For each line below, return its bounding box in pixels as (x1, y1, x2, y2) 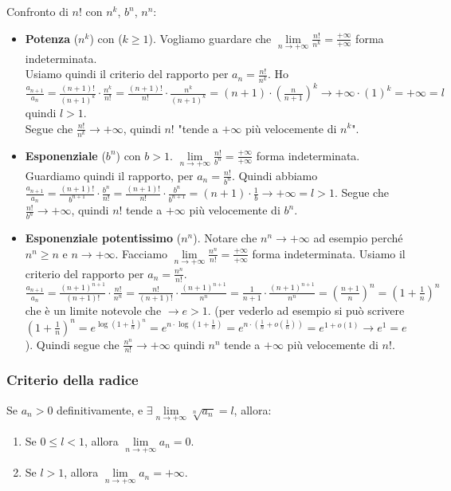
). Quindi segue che (25, 336, 120, 352)
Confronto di (6, 3, 69, 19)
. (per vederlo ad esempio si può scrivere (207, 302, 405, 318)
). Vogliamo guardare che (148, 29, 272, 46)
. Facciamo (115, 245, 168, 261)
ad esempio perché (313, 230, 403, 246)
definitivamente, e (57, 401, 143, 418)
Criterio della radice (6, 370, 139, 390)
